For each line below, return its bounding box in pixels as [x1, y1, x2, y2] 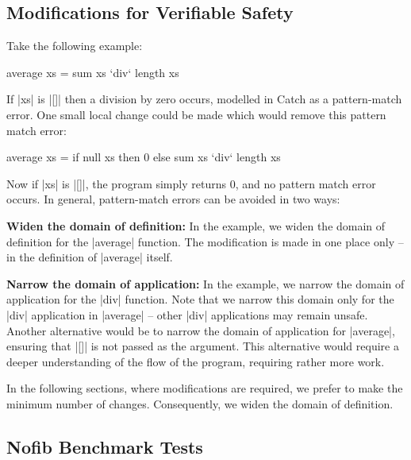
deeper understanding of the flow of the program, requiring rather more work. [6, 353, 385, 369]
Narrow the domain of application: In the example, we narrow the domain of [6, 275, 405, 292]
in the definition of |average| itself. [6, 249, 173, 265]
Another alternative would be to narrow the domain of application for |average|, [6, 322, 395, 338]
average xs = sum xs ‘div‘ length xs [6, 64, 179, 80]
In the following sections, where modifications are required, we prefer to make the [6, 380, 403, 396]
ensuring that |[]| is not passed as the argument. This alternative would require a [6, 338, 399, 354]
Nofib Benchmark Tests [6, 434, 203, 458]
